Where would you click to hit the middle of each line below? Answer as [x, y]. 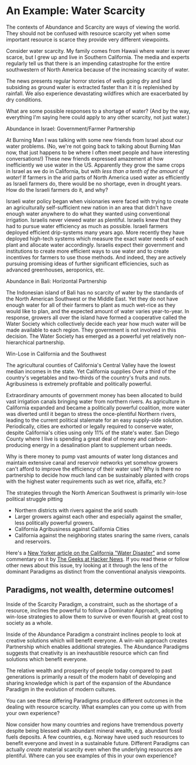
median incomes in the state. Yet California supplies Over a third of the [91, 371]
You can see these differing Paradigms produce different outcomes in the [94, 700]
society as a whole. [29, 622]
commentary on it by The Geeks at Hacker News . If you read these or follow [98, 559]
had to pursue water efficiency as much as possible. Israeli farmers [87, 226]
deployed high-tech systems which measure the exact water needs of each [97, 238]
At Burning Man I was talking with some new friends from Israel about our [94, 140]
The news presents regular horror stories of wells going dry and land [89, 81]
